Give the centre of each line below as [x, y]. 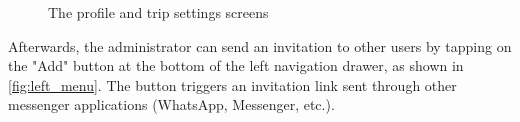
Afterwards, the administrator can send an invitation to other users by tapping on [260, 45]
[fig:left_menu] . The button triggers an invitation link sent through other [232, 84]
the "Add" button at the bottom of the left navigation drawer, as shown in [236, 65]
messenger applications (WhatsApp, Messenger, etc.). [171, 104]
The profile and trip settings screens [158, 12]
